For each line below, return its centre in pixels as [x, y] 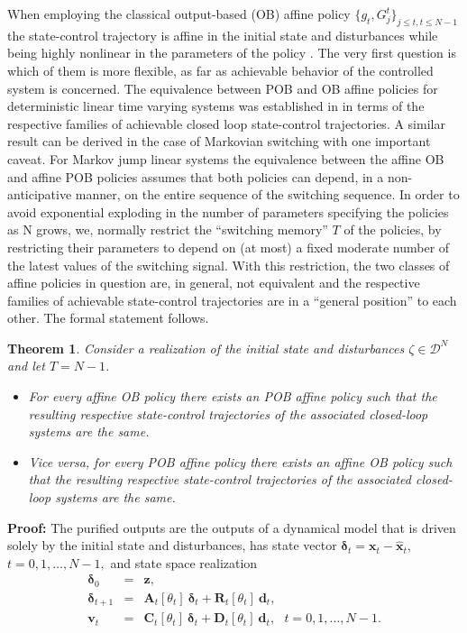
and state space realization [184, 562]
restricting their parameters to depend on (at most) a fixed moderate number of [229, 247]
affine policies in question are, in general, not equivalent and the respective [214, 283]
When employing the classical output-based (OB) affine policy [179, 14]
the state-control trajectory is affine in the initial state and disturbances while [223, 35]
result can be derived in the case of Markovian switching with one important [219, 141]
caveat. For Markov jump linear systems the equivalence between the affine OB [226, 158]
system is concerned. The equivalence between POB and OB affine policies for [223, 88]
